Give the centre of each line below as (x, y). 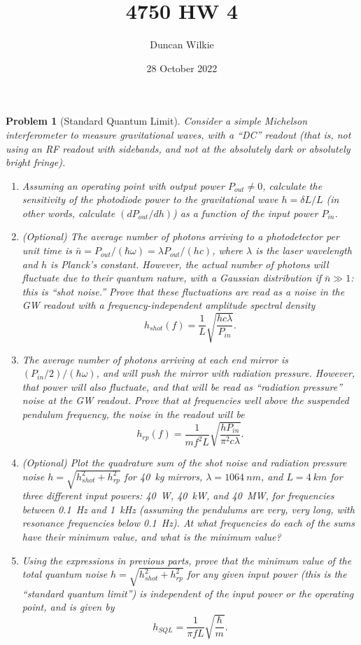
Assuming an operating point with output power (123, 185)
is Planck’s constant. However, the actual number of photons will (190, 264)
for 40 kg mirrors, (163, 476)
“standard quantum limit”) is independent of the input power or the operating (188, 593)
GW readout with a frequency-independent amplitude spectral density (169, 305)
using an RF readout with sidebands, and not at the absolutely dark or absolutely (178, 148)
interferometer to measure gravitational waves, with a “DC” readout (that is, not (178, 134)
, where (228, 250)
